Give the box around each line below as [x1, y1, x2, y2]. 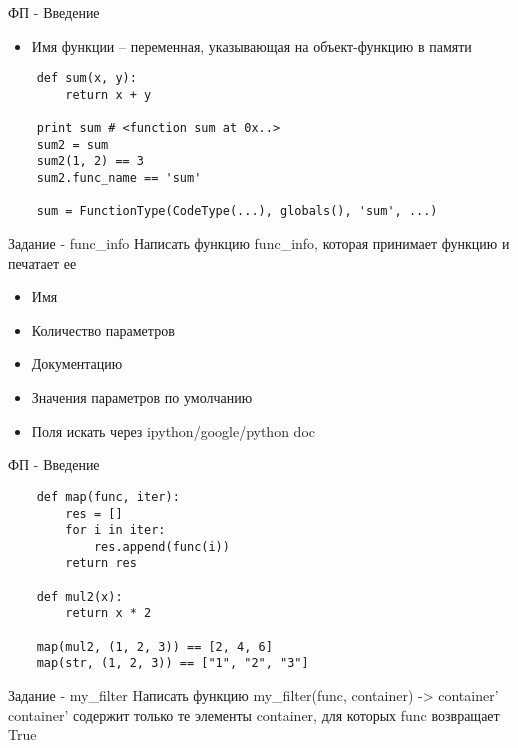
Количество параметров [31, 319, 175, 340]
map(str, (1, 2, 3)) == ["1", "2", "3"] [36, 656, 309, 671]
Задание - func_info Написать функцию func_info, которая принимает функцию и [8, 233, 510, 254]
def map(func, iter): [36, 489, 180, 504]
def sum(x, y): [36, 71, 137, 86]
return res [65, 556, 137, 571]
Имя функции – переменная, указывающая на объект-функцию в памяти [31, 35, 472, 56]
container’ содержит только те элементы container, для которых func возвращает [8, 704, 500, 725]
